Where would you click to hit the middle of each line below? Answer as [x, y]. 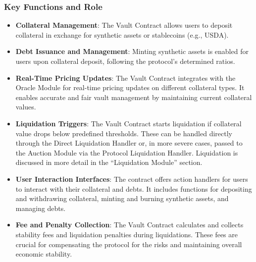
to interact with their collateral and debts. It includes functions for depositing [134, 188]
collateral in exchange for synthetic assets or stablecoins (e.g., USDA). [122, 34]
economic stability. [44, 254]
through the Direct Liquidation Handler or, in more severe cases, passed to [129, 143]
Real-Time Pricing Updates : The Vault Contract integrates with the [126, 78]
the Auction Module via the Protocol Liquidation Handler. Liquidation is [127, 152]
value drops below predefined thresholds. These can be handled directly [124, 133]
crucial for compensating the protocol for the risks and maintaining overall [129, 244]
